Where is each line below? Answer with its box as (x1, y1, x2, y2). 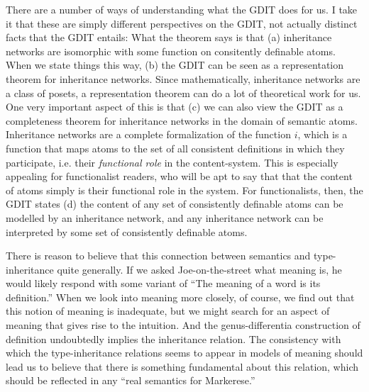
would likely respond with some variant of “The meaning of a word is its (6, 276, 321, 291)
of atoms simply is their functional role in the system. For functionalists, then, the (6, 182, 363, 197)
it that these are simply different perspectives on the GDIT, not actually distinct (6, 16, 358, 30)
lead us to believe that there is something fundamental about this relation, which (6, 359, 359, 374)
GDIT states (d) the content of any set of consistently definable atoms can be (6, 196, 343, 211)
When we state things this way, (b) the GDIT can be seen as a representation (6, 57, 343, 72)
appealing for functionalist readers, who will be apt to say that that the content (6, 169, 353, 184)
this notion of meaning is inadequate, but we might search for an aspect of (6, 303, 330, 318)
